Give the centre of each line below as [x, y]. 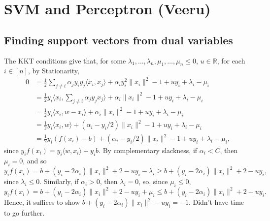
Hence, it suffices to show [42, 202]
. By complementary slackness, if [148, 150]
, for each [231, 60]
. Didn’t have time [216, 202]
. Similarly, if [59, 181]
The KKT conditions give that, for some [65, 60]
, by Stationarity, [54, 71]
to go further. [24, 213]
